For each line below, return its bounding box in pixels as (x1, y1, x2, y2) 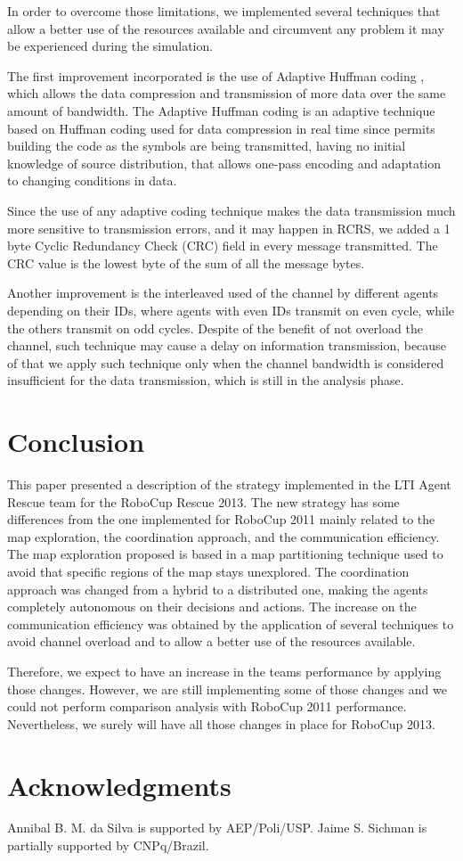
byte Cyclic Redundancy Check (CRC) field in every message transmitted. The (7, 236, 438, 255)
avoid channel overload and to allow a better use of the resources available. (7, 632, 416, 651)
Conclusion (7, 423, 145, 460)
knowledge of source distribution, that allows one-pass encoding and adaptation (7, 153, 442, 172)
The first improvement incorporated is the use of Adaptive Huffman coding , (7, 66, 425, 85)
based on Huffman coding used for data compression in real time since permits (7, 119, 435, 137)
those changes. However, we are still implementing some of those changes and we (7, 679, 447, 698)
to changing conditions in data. (7, 171, 177, 190)
